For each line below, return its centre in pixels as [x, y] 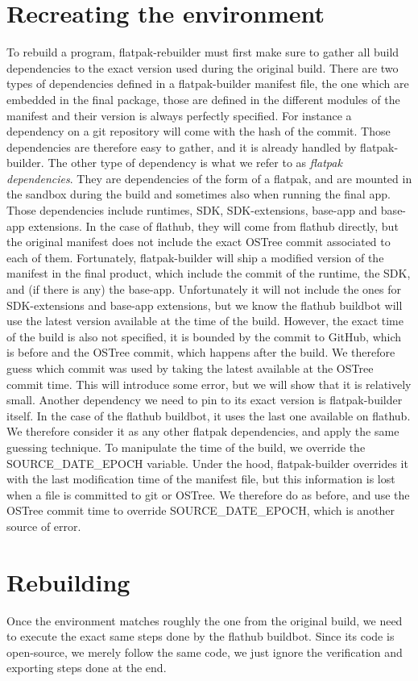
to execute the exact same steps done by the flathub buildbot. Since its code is [201, 636]
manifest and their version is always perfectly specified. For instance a [179, 115]
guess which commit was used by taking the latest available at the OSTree [190, 368]
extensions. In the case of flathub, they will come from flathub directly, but [213, 226]
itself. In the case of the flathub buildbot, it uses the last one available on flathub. [209, 415]
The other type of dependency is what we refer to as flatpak [195, 163]
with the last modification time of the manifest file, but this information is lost [201, 479]
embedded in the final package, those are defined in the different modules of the [203, 99]
